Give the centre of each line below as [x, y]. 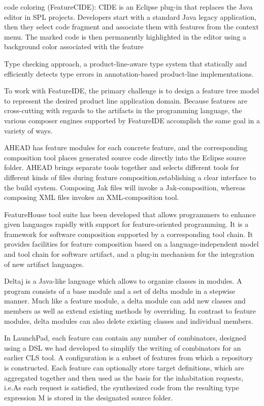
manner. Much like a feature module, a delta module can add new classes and [125, 301]
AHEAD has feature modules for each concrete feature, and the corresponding [126, 147]
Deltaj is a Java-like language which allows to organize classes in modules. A [123, 281]
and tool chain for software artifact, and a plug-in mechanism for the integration [129, 254]
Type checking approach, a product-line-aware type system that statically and [126, 63]
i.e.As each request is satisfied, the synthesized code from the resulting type [122, 387]
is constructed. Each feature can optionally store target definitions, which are [124, 367]
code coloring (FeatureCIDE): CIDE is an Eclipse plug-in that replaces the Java [128, 7]
